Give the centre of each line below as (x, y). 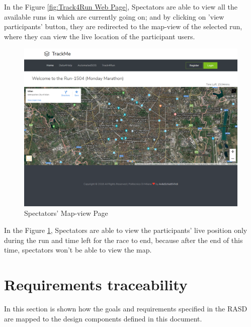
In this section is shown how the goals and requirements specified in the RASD (126, 308)
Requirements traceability (96, 284)
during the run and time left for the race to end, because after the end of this (123, 240)
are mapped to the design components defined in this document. (103, 318)
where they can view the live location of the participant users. (100, 36)
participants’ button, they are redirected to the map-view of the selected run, (123, 26)
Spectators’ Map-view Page (66, 213)
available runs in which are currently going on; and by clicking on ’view (114, 16)
